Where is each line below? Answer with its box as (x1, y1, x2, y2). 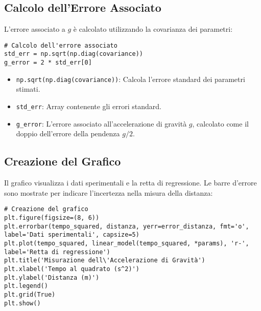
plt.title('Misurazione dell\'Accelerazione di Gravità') (4, 257, 205, 264)
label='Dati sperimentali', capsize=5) (4, 231, 139, 239)
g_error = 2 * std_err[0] (4, 59, 92, 67)
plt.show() (4, 299, 41, 307)
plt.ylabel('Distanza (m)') (4, 274, 100, 281)
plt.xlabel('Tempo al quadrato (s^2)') (4, 265, 139, 273)
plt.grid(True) (4, 291, 56, 298)
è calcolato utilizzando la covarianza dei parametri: (73, 24, 233, 34)
